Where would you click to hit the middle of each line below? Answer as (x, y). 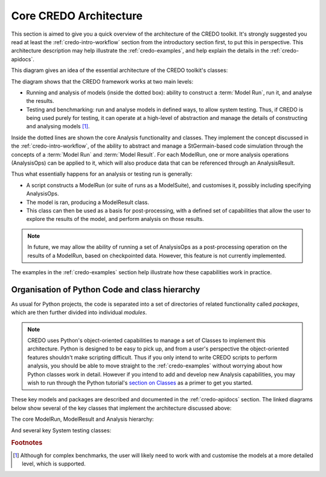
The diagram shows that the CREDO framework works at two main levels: (102, 81)
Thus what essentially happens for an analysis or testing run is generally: (102, 174)
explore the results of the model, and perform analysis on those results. (115, 219)
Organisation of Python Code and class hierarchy (106, 290)
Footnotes (27, 443)
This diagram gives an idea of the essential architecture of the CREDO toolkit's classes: (120, 70)
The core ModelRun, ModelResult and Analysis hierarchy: (82, 419)
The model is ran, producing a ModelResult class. (88, 202)
